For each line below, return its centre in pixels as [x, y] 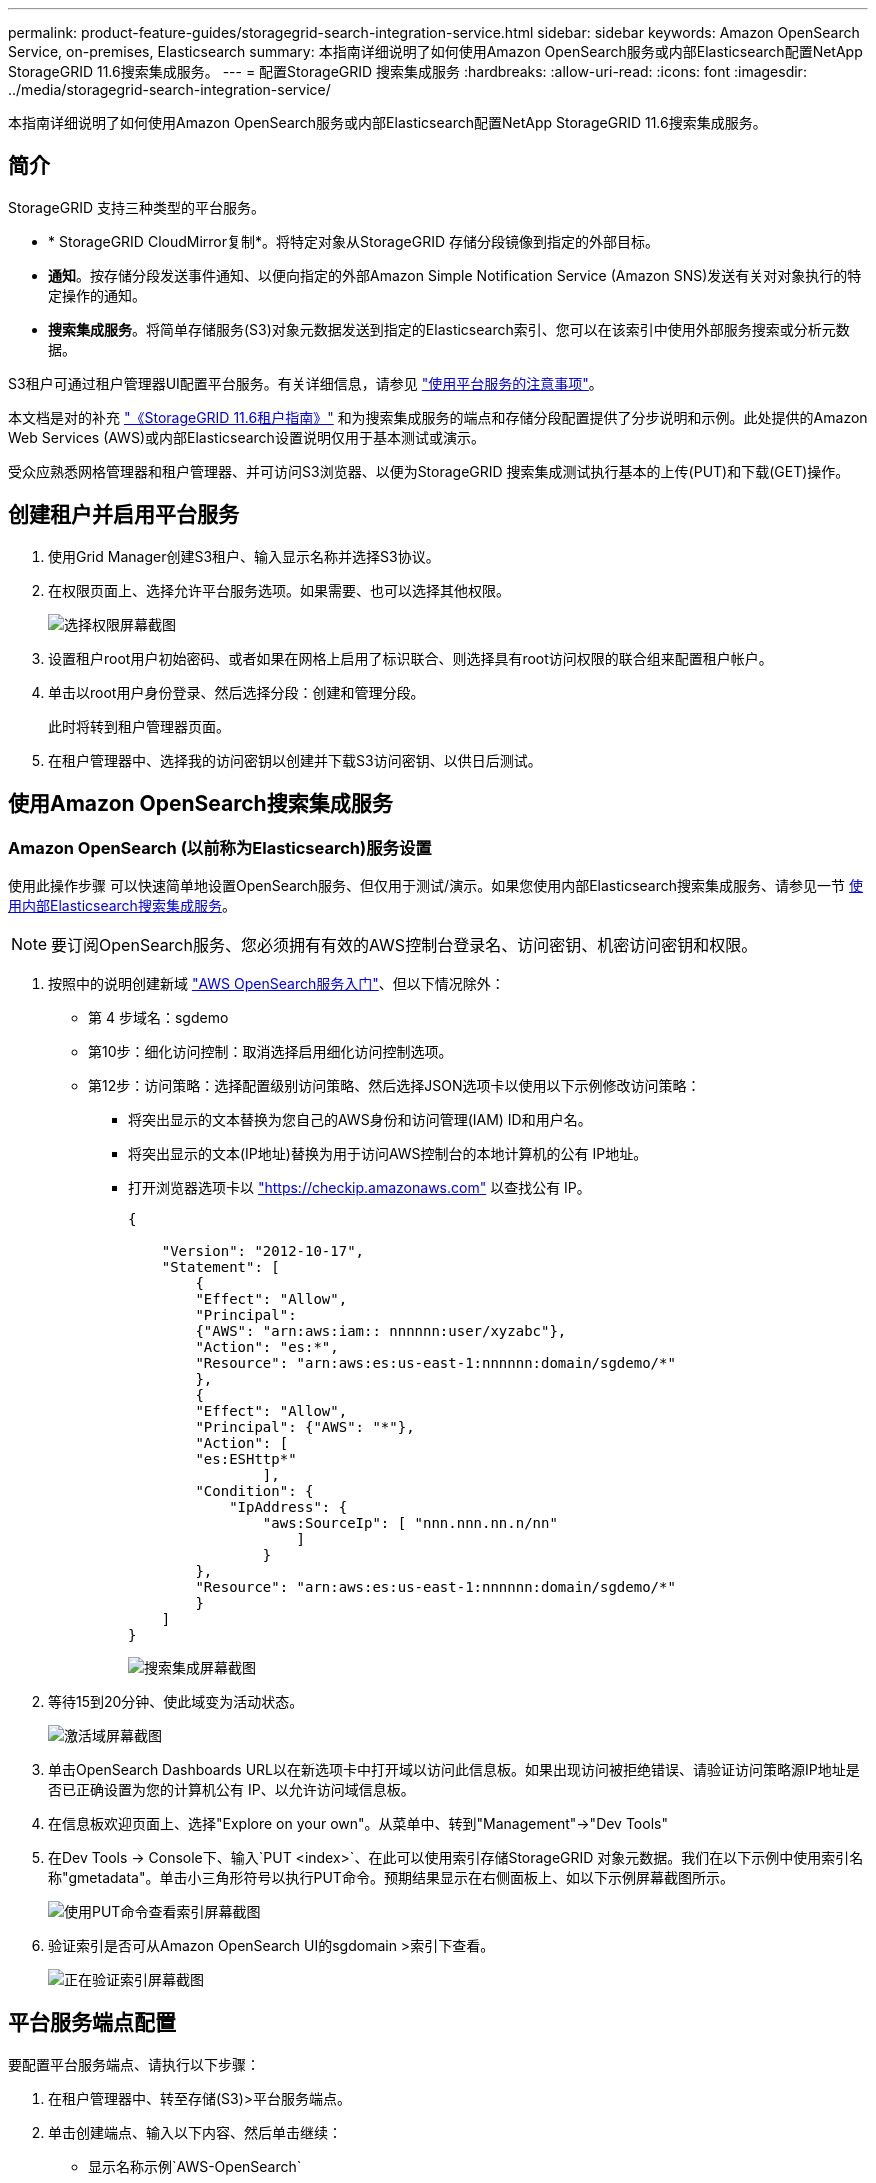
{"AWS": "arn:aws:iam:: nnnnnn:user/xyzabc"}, [381, 1330]
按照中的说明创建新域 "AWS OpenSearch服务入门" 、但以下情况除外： [276, 983]
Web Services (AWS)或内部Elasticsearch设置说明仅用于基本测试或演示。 [246, 437]
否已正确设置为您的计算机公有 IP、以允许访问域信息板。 [231, 1789]
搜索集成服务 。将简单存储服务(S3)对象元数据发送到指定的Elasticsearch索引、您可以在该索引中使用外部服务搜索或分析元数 [449, 329]
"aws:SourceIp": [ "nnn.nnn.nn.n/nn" [410, 1522]
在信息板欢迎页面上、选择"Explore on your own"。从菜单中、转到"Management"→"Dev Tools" [358, 1823]
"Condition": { [254, 1490]
